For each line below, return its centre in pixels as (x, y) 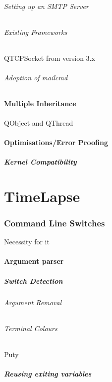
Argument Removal (33, 302)
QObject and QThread (39, 122)
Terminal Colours (31, 328)
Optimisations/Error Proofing (56, 142)
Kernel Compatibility (40, 161)
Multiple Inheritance (40, 103)
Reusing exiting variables (48, 374)
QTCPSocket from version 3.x (50, 58)
